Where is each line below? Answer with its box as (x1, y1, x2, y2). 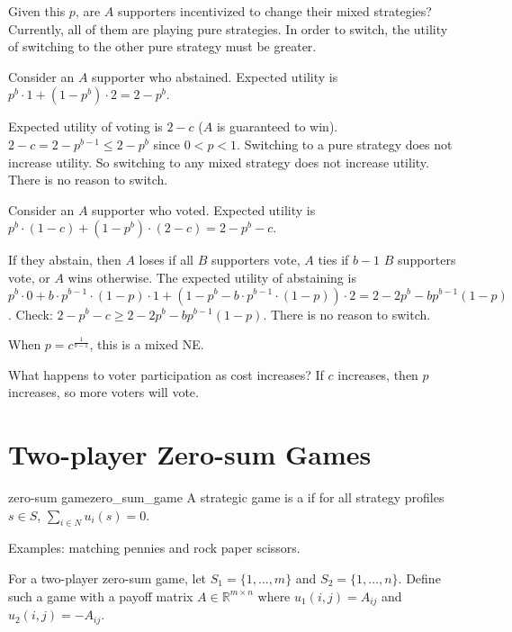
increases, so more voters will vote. (8, 383, 199, 402)
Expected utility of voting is (8, 117, 163, 136)
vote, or (8, 267, 50, 286)
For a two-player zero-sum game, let (8, 569, 207, 588)
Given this (8, 2, 66, 20)
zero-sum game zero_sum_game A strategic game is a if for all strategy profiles (8, 488, 445, 507)
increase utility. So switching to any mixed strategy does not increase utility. (8, 152, 429, 171)
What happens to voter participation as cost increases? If (8, 365, 324, 384)
